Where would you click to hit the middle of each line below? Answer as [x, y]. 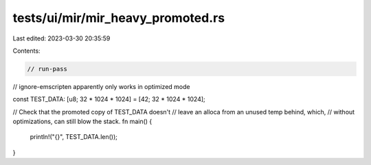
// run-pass [47, 69]
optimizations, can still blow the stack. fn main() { [82, 122]
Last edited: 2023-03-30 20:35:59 [61, 38]
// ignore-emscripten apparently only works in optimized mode [101, 86]
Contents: [26, 51]
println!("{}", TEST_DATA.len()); [74, 137]
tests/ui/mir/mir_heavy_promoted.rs [119, 18]
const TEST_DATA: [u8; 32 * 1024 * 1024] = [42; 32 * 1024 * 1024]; [109, 99]
